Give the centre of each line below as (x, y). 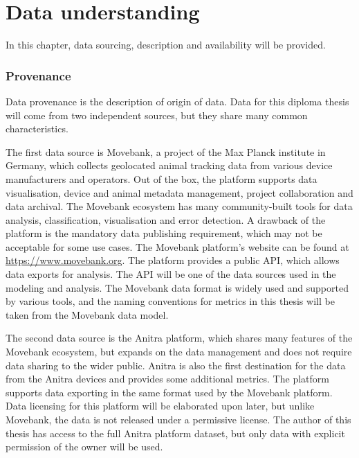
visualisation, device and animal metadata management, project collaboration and (179, 192)
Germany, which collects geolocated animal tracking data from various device (169, 165)
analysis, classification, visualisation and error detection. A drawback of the (166, 219)
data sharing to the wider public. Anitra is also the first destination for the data (176, 365)
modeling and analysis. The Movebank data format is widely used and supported (177, 287)
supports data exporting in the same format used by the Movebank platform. (169, 392)
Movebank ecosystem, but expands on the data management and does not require (179, 352)
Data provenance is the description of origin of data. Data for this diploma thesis (177, 101)
